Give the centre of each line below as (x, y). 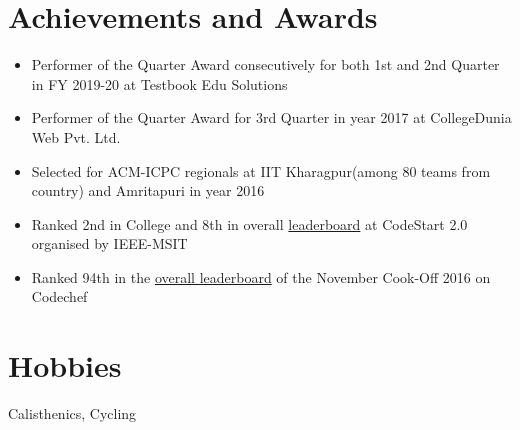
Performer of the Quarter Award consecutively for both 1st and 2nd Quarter (265, 64)
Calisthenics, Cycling (72, 413)
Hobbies (65, 365)
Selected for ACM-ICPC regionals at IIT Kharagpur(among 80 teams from (261, 170)
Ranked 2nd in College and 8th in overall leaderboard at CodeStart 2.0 (249, 223)
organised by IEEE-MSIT (109, 243)
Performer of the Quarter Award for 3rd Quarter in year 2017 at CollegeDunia (271, 117)
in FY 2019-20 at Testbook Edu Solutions (159, 83)
